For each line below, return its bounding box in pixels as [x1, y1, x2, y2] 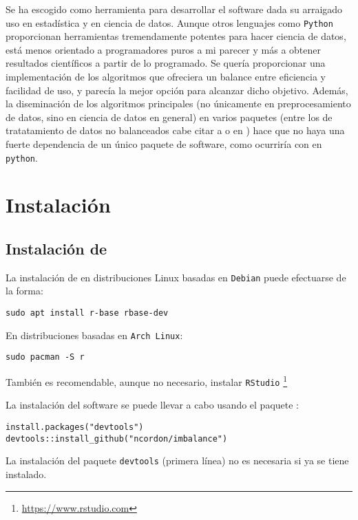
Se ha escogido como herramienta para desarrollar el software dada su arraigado [6, 2, 343, 16]
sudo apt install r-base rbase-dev [6, 308, 169, 318]
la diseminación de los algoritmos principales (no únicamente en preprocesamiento [6, 96, 351, 111]
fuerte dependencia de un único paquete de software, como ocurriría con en [6, 137, 322, 151]
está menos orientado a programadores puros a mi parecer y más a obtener [6, 42, 321, 56]
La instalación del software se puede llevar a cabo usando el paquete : [6, 398, 299, 412]
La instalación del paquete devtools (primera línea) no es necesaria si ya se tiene [6, 453, 349, 468]
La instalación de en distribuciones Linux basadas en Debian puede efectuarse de [6, 270, 346, 284]
